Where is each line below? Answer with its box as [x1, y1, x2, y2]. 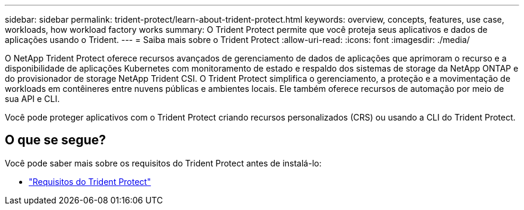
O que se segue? [5, 132, 106, 148]
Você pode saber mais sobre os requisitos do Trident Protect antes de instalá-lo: [5, 157, 322, 168]
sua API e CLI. [5, 94, 60, 104]
